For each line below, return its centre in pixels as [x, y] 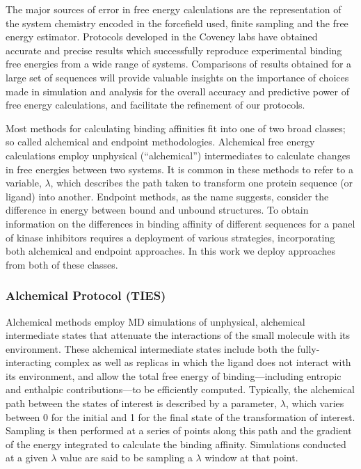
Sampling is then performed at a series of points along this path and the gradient [179, 430]
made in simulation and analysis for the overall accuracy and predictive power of [177, 91]
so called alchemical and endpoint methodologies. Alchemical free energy [160, 142]
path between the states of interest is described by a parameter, [142, 403]
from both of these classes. [62, 264]
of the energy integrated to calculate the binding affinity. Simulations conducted [176, 444]
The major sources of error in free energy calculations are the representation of [174, 9]
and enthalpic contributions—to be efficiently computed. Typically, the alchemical [180, 389]
